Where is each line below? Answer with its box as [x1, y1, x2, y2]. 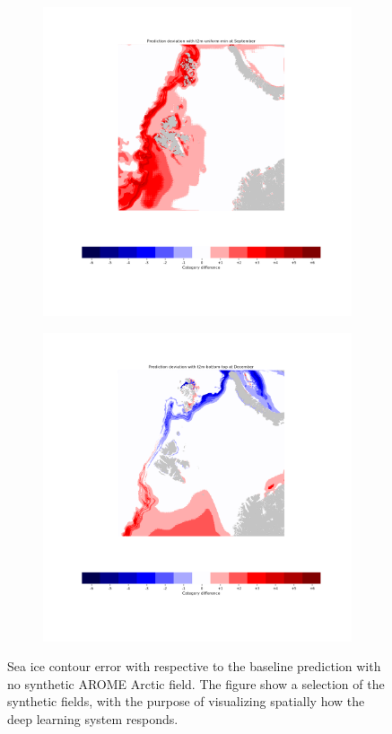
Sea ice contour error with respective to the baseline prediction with [7, 657, 381, 676]
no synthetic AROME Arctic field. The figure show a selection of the [7, 674, 385, 693]
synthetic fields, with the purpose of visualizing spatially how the [7, 692, 365, 711]
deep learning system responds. [7, 709, 179, 728]
